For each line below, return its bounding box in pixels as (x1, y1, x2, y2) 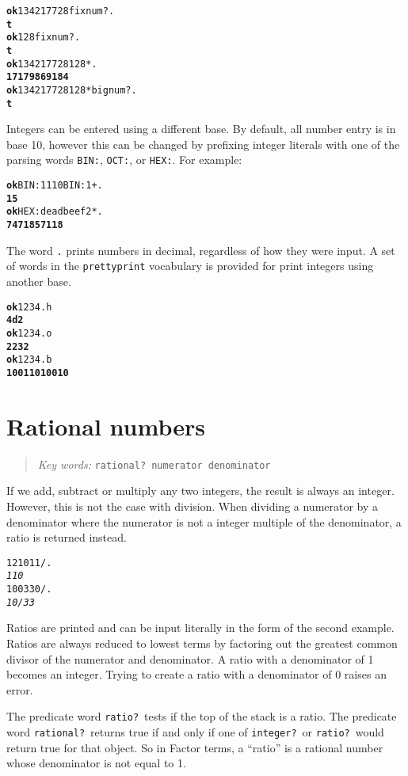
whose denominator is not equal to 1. (6, 755, 186, 771)
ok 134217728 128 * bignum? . (6, 84, 137, 96)
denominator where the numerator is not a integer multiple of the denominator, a (6, 513, 402, 530)
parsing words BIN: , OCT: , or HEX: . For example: (6, 151, 242, 168)
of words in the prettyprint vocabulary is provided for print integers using (6, 257, 374, 274)
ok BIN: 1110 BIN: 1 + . (6, 180, 103, 192)
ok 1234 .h (6, 301, 52, 313)
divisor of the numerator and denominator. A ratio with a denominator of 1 (6, 650, 374, 667)
